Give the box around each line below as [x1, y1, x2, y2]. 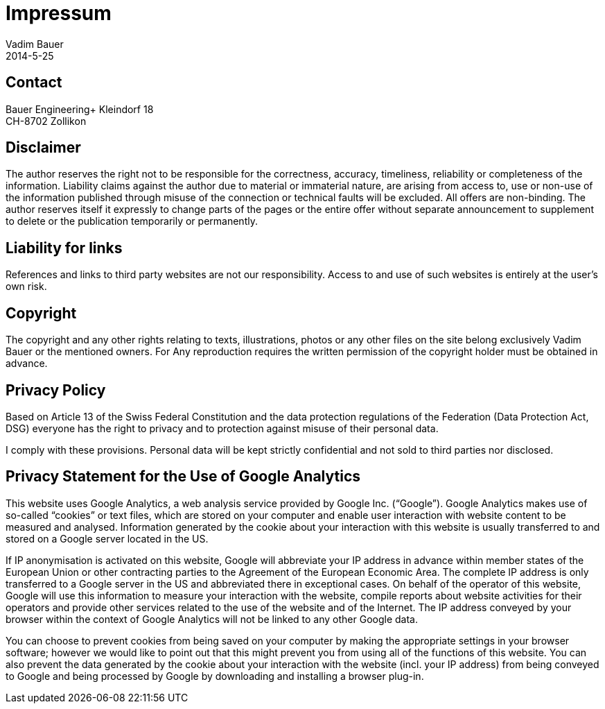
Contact [6, 74, 62, 92]
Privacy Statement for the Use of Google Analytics [6, 468, 360, 486]
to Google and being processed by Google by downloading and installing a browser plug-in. [6, 669, 424, 682]
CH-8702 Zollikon [6, 114, 87, 127]
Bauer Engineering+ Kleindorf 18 [6, 103, 154, 115]
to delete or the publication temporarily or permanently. [6, 215, 258, 228]
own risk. [6, 280, 47, 293]
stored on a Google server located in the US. [6, 532, 209, 545]
